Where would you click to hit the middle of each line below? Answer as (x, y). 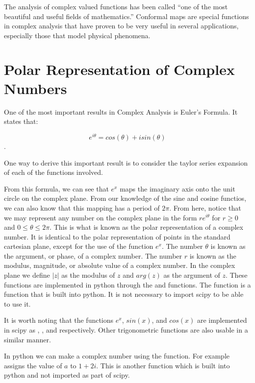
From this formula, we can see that (56, 188)
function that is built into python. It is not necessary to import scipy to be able (124, 294)
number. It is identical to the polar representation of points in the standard (117, 236)
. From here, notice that (205, 207)
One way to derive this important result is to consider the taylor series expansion (126, 162)
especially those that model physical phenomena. (77, 35)
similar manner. (27, 339)
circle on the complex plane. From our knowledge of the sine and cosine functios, (125, 198)
